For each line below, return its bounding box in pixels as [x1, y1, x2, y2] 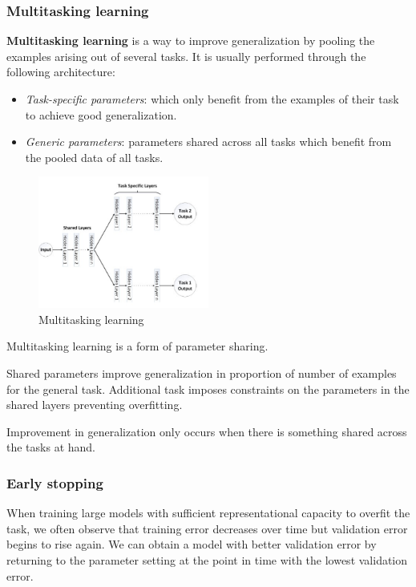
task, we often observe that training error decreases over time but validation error [6, 520, 408, 536]
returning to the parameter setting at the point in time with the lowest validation [6, 551, 408, 568]
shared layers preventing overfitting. [6, 396, 183, 413]
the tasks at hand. [6, 439, 95, 455]
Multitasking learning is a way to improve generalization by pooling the [6, 32, 375, 49]
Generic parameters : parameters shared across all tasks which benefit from [25, 133, 392, 150]
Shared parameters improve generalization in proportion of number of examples [6, 365, 397, 381]
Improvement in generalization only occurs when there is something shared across [6, 423, 407, 439]
